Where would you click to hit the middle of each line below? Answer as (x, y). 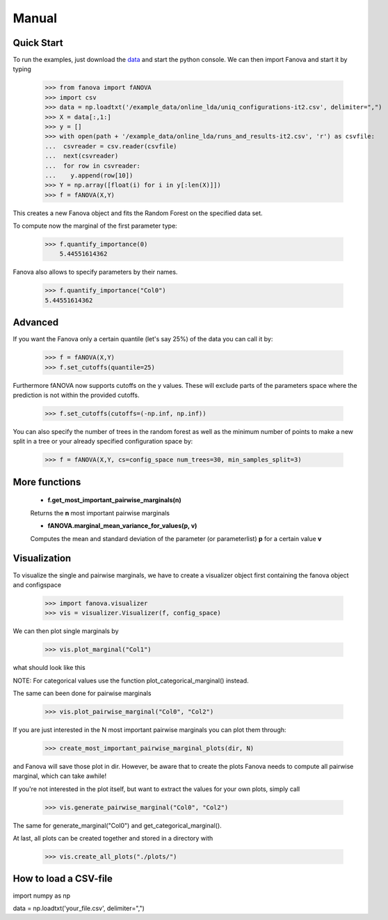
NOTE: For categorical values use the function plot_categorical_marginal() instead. (131, 680)
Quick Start (38, 43)
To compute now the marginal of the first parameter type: (95, 226)
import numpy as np (42, 896)
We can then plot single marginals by (66, 631)
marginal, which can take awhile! (60, 776)
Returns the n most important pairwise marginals (100, 513)
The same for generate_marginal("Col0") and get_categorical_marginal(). (117, 825)
